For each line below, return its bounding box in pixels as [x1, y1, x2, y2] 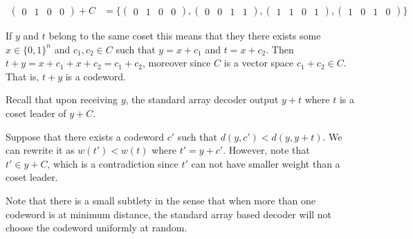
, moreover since [142, 55, 211, 70]
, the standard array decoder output [125, 92, 279, 107]
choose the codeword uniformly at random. [6, 220, 187, 235]
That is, [6, 69, 39, 83]
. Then [266, 42, 294, 56]
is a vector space [223, 55, 294, 70]
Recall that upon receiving [6, 92, 118, 107]
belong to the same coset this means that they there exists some [48, 28, 321, 43]
